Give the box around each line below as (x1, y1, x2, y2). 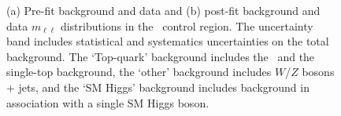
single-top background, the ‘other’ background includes (6, 63, 272, 80)
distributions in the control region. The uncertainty (60, 17, 313, 34)
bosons (302, 63, 335, 80)
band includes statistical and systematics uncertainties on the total (6, 33, 329, 49)
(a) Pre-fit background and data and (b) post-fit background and (6, 2, 321, 18)
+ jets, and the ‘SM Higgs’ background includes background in (6, 78, 309, 95)
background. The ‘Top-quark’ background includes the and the (6, 48, 315, 64)
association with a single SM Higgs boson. (6, 94, 209, 111)
